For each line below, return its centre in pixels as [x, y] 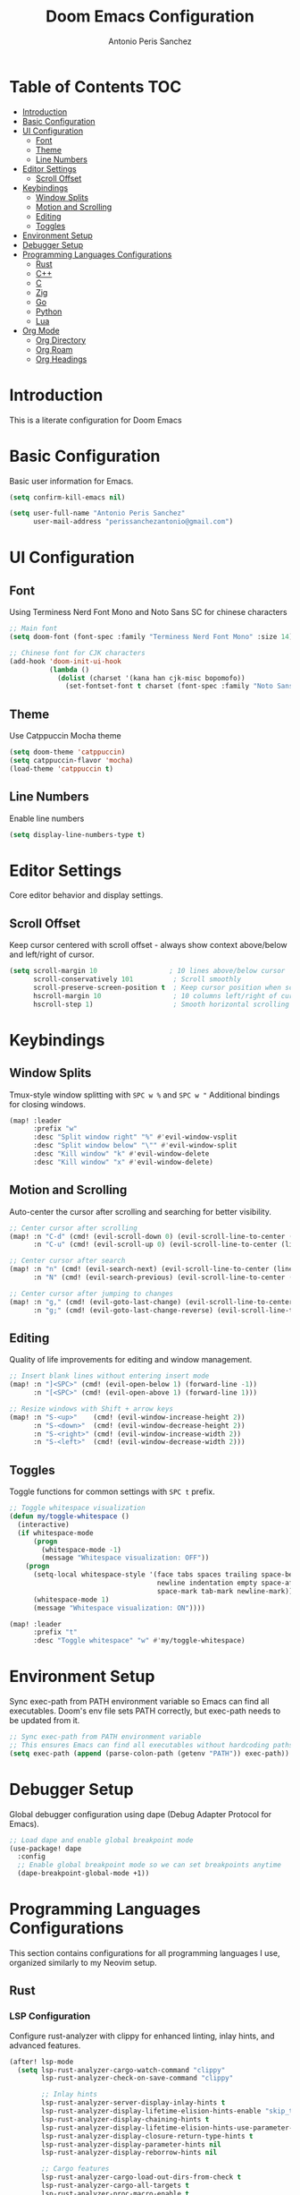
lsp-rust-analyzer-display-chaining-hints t [125, 2119]
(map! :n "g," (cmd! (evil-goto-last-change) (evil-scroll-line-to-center [151, 1302]
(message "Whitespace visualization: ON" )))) [119, 1608]
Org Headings [61, 359]
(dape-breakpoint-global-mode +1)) [83, 1874]
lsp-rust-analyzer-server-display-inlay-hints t [133, 2103]
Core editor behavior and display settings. [86, 895]
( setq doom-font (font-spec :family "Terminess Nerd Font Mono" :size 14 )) [153, 637]
